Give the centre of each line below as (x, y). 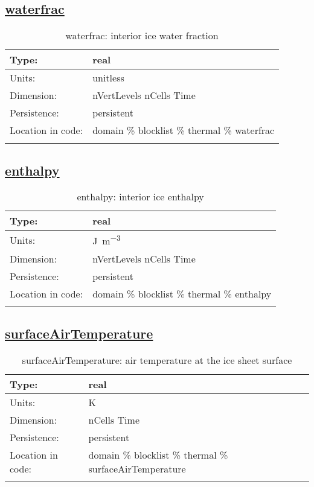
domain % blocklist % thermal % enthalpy (182, 293)
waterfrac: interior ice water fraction (142, 36)
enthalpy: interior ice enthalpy (140, 197)
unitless (108, 78)
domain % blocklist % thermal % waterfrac (184, 130)
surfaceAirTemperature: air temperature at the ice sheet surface (157, 360)
